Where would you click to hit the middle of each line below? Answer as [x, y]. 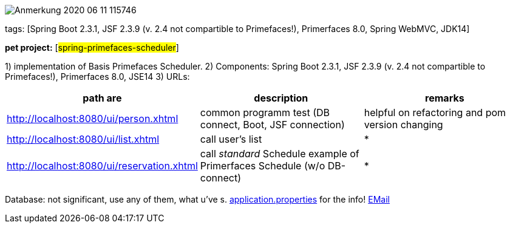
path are [102, 98]
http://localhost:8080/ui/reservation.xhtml [102, 166]
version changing [403, 125]
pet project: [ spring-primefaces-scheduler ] [92, 47]
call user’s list [231, 139]
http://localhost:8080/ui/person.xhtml [93, 119]
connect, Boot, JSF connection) [272, 125]
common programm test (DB [265, 112]
